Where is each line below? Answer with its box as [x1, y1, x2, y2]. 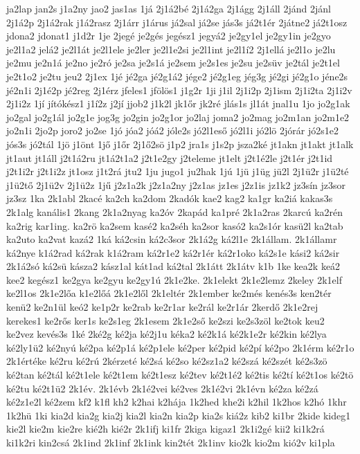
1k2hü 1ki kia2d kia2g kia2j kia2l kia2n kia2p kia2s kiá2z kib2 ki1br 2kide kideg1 [6, 408, 351, 422]
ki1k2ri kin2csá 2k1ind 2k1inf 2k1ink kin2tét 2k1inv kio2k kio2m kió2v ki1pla [6, 435, 335, 449]
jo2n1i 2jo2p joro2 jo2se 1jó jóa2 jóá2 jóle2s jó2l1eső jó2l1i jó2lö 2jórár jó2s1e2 [6, 123, 339, 138]
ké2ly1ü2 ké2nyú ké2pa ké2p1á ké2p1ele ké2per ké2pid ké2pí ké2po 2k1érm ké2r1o [6, 340, 354, 354]
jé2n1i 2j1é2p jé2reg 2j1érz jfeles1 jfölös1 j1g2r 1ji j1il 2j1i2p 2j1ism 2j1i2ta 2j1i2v [6, 82, 352, 97]
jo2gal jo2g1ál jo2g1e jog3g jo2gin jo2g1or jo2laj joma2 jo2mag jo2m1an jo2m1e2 [6, 109, 350, 124]
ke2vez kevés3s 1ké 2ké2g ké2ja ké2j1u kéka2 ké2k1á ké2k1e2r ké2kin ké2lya [6, 327, 327, 341]
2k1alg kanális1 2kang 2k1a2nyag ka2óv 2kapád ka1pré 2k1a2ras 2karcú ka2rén [6, 204, 343, 219]
